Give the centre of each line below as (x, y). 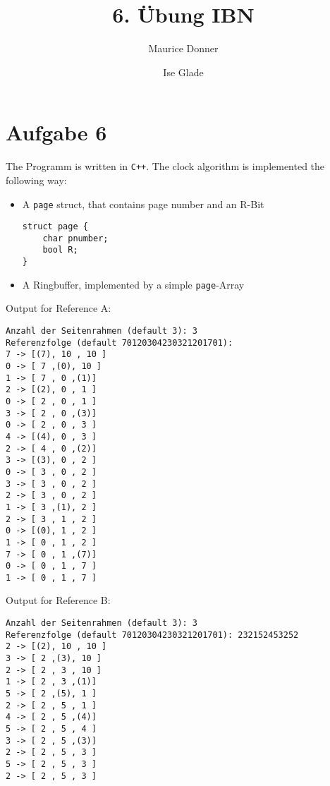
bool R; (60, 250)
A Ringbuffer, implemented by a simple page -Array (133, 284)
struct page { (55, 227)
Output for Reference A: (59, 308)
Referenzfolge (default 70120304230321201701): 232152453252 (152, 635)
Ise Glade (183, 72)
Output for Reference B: (58, 600)
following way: (36, 180)
